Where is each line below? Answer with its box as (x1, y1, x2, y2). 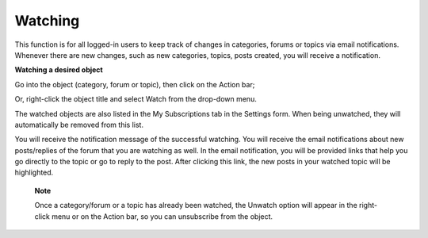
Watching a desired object (14, 65, 103, 75)
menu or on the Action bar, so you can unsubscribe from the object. (52, 211, 273, 221)
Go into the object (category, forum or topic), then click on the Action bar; (14, 79, 255, 89)
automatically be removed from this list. (14, 120, 144, 129)
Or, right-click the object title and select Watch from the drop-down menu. (14, 94, 257, 104)
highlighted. (14, 167, 54, 178)
